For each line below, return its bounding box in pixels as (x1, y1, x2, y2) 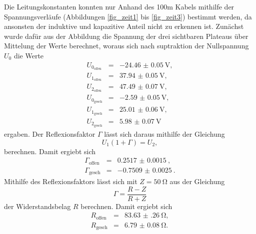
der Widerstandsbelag (4, 201, 71, 211)
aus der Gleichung (169, 176, 225, 187)
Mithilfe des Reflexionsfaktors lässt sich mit (4, 176, 137, 187)
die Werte (13, 50, 44, 60)
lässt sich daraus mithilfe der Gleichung (104, 128, 225, 139)
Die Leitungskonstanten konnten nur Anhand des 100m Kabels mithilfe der (4, 1, 234, 11)
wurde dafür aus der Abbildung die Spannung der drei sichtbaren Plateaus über (4, 30, 248, 41)
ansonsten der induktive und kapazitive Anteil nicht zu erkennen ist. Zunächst (4, 21, 244, 31)
